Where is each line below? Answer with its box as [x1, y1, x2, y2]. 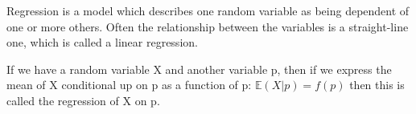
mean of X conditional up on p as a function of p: [6, 76, 252, 93]
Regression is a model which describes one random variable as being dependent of [6, 2, 410, 18]
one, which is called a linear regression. [6, 34, 198, 51]
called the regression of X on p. [6, 92, 160, 108]
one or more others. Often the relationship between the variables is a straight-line [6, 18, 409, 35]
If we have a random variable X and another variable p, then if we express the [6, 60, 392, 77]
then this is [349, 76, 405, 93]
